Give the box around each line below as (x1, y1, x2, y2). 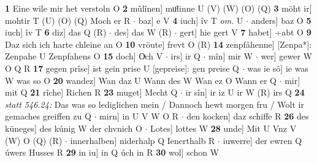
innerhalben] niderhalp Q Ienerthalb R (70, 134, 215, 146)
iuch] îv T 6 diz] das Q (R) (5, 26, 107, 39)
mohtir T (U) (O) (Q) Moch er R (5, 13, 131, 26)
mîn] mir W (208, 50, 253, 63)
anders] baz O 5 (251, 13, 311, 26)
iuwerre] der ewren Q (223, 134, 302, 146)
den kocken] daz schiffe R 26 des (186, 110, 309, 123)
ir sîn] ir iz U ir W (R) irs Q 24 (185, 86, 305, 99)
